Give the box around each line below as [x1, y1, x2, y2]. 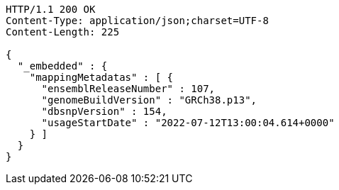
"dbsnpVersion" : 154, [41, 106, 167, 117]
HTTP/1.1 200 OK [6, 4, 96, 15]
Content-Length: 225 [6, 26, 120, 38]
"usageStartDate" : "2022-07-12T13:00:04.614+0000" [41, 117, 335, 128]
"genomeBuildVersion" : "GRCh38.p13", [41, 94, 257, 106]
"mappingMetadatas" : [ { [29, 72, 174, 83]
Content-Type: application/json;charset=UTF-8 [6, 15, 269, 26]
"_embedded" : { [17, 60, 108, 72]
